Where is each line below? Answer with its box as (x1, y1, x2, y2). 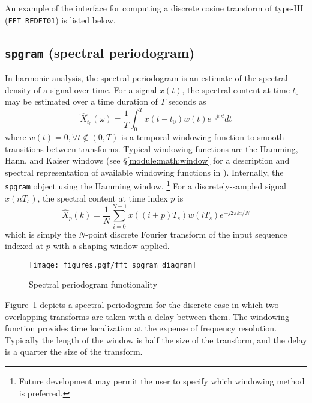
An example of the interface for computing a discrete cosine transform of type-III (5, 2, 304, 14)
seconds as (168, 95, 206, 108)
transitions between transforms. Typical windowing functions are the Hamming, (5, 142, 298, 155)
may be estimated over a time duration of (5, 95, 158, 108)
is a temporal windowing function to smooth (121, 131, 284, 143)
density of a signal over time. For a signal (5, 83, 157, 96)
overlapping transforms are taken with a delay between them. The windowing (5, 310, 289, 322)
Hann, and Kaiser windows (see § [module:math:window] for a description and (5, 154, 290, 167)
